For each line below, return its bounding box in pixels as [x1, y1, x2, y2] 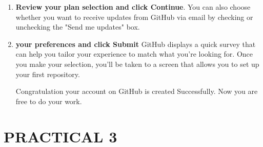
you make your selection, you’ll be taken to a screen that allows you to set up [15, 58, 259, 69]
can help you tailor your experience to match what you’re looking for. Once [15, 48, 253, 59]
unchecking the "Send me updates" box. [15, 21, 140, 32]
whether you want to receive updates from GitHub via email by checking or [15, 11, 253, 22]
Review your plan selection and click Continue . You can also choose [15, 2, 251, 12]
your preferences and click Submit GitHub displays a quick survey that [15, 38, 256, 49]
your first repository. [15, 68, 80, 79]
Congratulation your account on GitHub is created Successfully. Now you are [15, 86, 258, 96]
